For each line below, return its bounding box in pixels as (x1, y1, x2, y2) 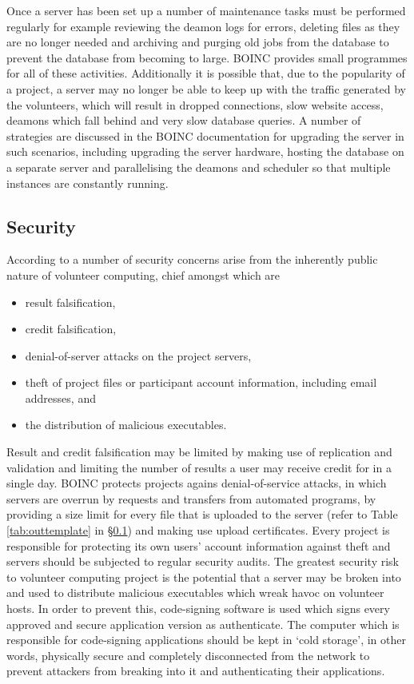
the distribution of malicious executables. (25, 416, 227, 433)
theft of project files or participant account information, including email (25, 374, 377, 391)
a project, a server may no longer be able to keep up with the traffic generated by (6, 80, 406, 97)
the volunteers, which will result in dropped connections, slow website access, (6, 96, 384, 113)
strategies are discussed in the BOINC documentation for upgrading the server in (6, 127, 404, 144)
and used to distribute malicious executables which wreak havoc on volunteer (6, 584, 384, 601)
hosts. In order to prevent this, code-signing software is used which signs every (6, 600, 390, 617)
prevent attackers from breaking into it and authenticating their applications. (6, 662, 385, 679)
